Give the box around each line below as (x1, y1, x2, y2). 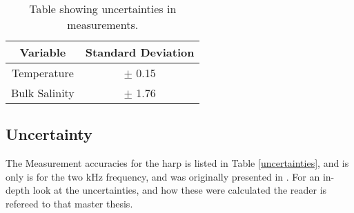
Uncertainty (6, 123, 92, 145)
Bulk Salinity (11, 85, 75, 101)
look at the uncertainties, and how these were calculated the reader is (32, 183, 327, 197)
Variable (19, 44, 66, 60)
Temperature (11, 65, 74, 81)
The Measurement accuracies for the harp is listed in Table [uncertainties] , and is (6, 156, 349, 170)
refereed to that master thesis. (6, 196, 133, 210)
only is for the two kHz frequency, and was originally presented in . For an (6, 169, 320, 183)
